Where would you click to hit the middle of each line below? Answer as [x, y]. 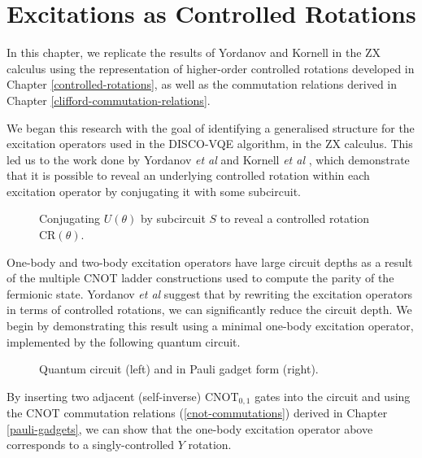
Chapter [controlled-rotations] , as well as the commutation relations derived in [202, 84]
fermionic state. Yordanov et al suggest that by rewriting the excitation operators [210, 293]
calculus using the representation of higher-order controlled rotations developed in [211, 68]
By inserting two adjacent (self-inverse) [104, 396]
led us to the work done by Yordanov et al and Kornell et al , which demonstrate [208, 159]
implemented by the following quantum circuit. [124, 341]
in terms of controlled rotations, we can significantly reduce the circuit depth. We [209, 310]
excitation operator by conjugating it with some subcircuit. [154, 191]
